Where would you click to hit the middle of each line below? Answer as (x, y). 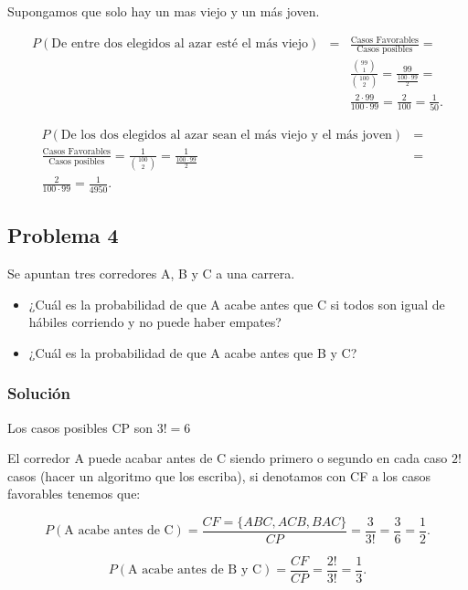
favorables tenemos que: (74, 494)
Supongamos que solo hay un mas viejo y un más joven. (164, 11)
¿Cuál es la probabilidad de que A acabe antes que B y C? (193, 352)
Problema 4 (63, 235)
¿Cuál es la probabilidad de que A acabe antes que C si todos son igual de (237, 304)
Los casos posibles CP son (80, 427)
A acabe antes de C (119, 531)
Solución (39, 393)
